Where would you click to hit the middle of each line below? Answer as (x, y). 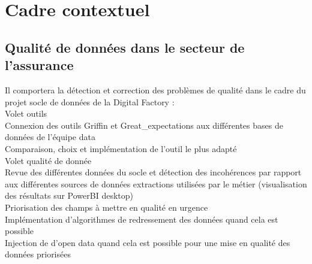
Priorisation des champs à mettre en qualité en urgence (106, 207)
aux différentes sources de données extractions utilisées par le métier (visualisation (156, 183)
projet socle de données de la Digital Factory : (90, 101)
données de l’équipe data (50, 137)
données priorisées (38, 254)
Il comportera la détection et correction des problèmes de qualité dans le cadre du (155, 89)
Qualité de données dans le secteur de (125, 47)
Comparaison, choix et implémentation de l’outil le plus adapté (121, 148)
